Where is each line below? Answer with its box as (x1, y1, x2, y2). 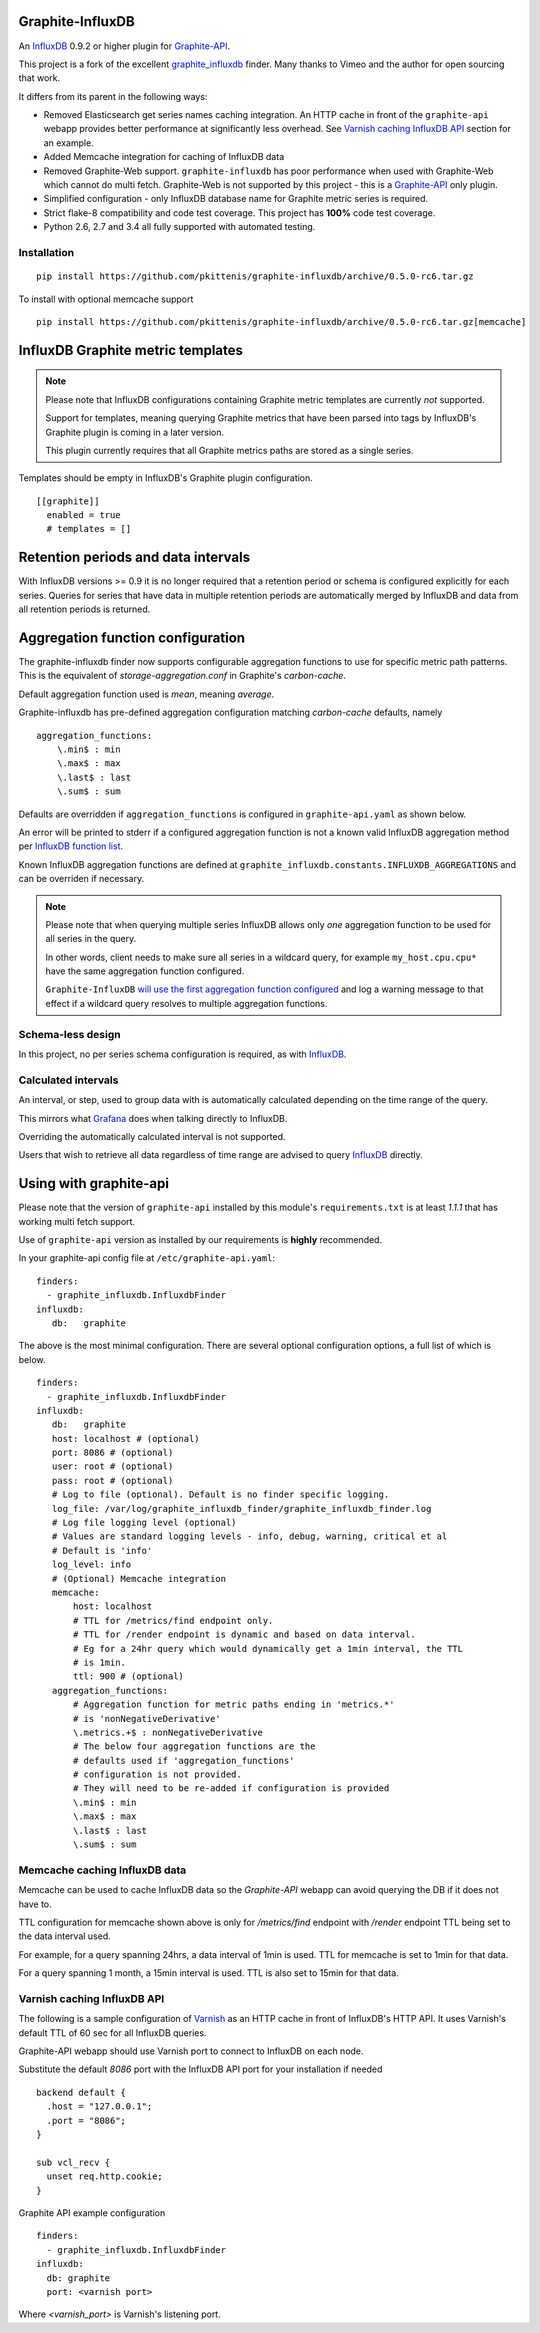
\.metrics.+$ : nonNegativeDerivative (73, 1726, 264, 1738)
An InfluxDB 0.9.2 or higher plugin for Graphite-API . (18, 40, 230, 52)
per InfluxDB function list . (18, 840, 124, 852)
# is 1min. (73, 1656, 127, 1668)
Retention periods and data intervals (18, 549, 250, 566)
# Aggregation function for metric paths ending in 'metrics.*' (73, 1699, 395, 1710)
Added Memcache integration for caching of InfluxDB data (43, 151, 285, 163)
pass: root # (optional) (51, 1475, 174, 1486)
